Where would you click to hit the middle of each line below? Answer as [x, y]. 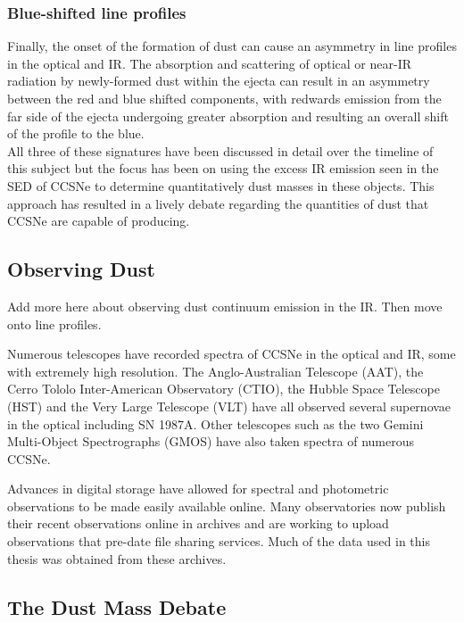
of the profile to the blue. [76, 133]
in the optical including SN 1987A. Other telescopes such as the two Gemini [215, 423]
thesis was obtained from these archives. [117, 558]
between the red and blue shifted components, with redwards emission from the [224, 98]
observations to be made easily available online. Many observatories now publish [227, 506]
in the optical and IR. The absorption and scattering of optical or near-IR [209, 63]
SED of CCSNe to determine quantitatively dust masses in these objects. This [221, 185]
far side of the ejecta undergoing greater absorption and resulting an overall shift [228, 116]
